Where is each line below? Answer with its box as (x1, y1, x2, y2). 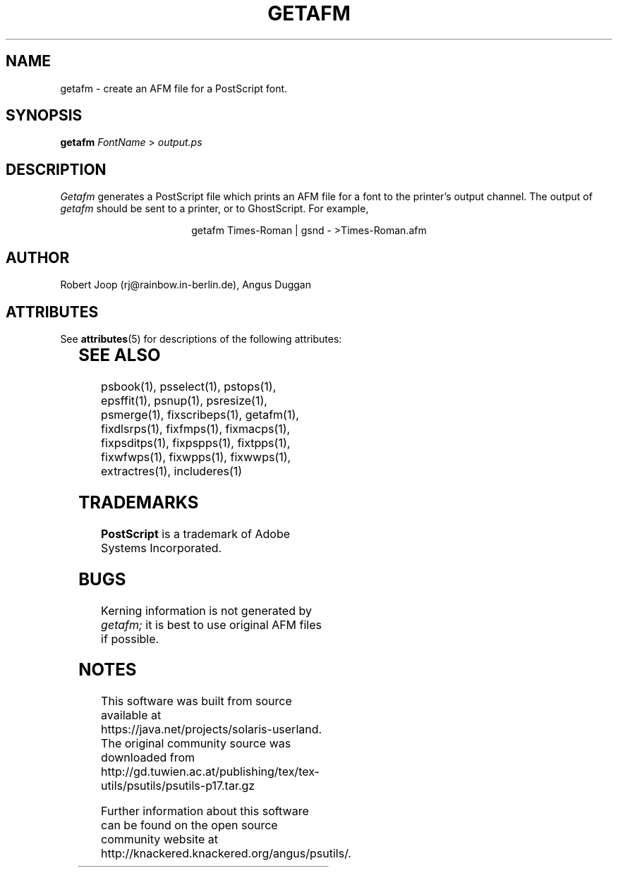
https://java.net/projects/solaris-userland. (101, 722, 322, 737)
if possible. (101, 631, 159, 646)
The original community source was (101, 736, 291, 751)
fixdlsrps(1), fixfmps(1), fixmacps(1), (101, 421, 291, 436)
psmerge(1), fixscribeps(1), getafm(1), (101, 407, 299, 422)
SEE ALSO (78, 344, 161, 365)
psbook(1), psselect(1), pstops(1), (101, 379, 277, 393)
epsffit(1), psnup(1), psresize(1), (101, 393, 267, 408)
